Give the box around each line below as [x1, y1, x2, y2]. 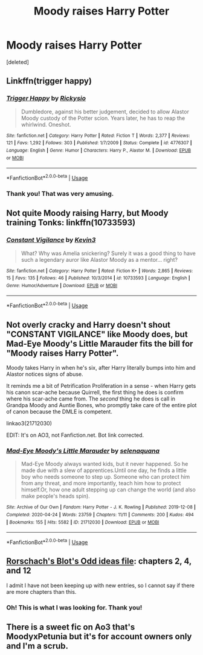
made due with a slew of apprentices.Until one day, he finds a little [21, 467, 187, 474]
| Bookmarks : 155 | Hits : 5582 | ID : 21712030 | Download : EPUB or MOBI [6, 519, 159, 525]
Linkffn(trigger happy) [6, 76, 92, 86]
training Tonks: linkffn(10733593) [6, 218, 136, 228]
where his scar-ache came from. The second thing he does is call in [6, 395, 176, 402]
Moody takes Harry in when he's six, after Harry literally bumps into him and [6, 364, 196, 371]
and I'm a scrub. [6, 641, 68, 651]
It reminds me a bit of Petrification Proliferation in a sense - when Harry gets [6, 382, 196, 389]
